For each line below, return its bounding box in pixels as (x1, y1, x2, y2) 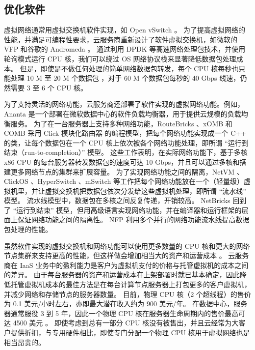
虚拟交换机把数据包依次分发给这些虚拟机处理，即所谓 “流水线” (45, 185, 246, 196)
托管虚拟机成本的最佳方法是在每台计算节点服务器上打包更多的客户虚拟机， (10, 279, 251, 290)
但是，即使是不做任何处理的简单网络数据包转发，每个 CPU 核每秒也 (20, 63, 239, 73)
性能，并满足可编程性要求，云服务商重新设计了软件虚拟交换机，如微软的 (4, 34, 237, 44)
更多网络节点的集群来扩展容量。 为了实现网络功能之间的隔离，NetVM (10, 166, 235, 176)
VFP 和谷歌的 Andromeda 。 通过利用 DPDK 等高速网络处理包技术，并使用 (4, 44, 246, 54)
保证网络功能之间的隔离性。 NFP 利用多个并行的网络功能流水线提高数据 (17, 214, 250, 225)
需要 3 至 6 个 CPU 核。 (10, 82, 88, 92)
